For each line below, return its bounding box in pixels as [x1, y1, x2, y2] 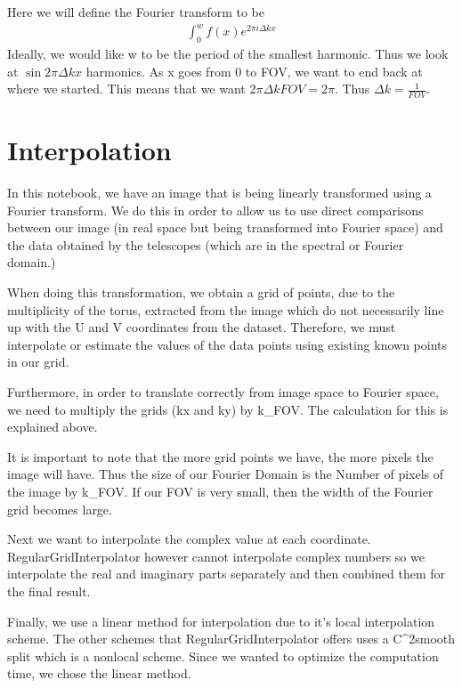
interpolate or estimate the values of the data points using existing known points [7, 335, 448, 353]
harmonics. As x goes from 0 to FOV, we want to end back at [85, 61, 423, 80]
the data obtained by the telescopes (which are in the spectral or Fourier [7, 235, 404, 254]
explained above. [7, 417, 98, 436]
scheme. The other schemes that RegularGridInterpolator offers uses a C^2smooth [7, 629, 456, 648]
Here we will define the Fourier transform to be [7, 3, 265, 20]
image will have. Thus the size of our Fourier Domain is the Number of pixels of [7, 465, 444, 483]
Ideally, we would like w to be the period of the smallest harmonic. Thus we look [7, 44, 449, 62]
